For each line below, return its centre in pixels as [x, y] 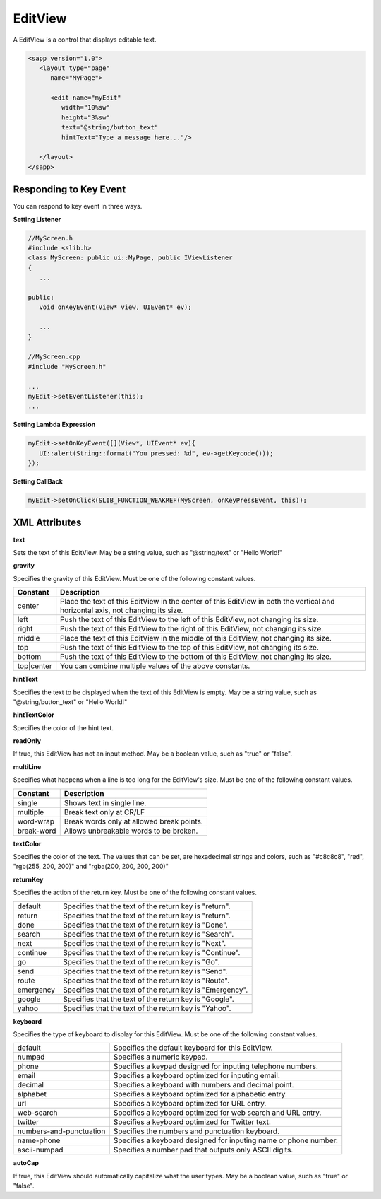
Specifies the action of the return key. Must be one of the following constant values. [135, 893]
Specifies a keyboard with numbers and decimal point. [204, 1085]
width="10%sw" [86, 107]
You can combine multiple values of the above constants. [155, 666]
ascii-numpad [40, 1150]
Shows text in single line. [105, 802]
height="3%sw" [86, 117]
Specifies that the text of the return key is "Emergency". [156, 990]
